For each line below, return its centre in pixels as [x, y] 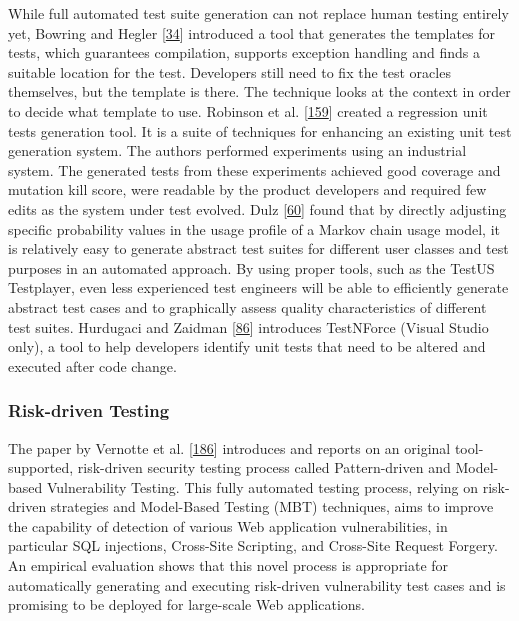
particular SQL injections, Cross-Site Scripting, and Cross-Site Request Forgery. [253, 545]
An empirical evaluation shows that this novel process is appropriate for [228, 565]
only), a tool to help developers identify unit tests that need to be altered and [247, 346]
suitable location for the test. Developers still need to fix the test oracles [229, 71]
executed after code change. [92, 365]
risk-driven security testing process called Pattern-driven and [264, 467]
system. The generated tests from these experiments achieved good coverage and [254, 169]
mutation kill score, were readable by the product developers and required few [247, 189]
